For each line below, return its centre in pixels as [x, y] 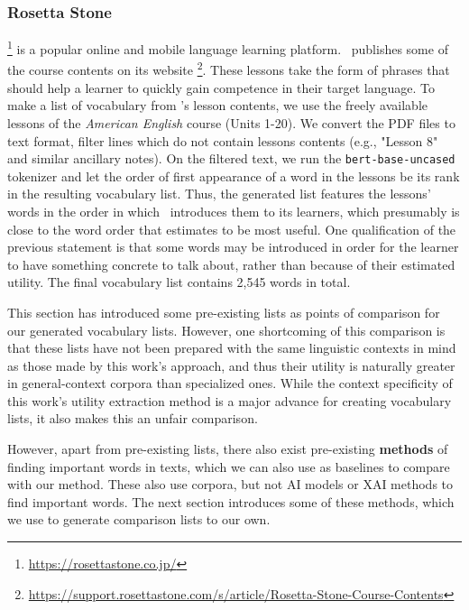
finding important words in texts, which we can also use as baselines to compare [229, 466]
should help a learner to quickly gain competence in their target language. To [221, 87]
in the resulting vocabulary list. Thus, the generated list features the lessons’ [219, 194]
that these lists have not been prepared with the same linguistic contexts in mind [232, 348]
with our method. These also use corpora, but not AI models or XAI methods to [230, 484]
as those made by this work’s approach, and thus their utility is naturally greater [231, 365]
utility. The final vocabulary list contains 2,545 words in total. [179, 282]
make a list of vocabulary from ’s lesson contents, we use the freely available [218, 105]
